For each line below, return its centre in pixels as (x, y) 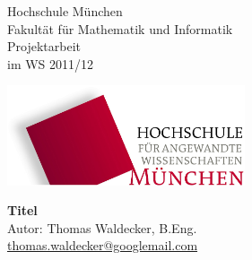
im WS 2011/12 (51, 63)
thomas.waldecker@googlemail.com (103, 245)
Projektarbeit (44, 46)
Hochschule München (65, 11)
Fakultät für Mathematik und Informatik (120, 28)
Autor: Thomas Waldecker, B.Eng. (102, 227)
